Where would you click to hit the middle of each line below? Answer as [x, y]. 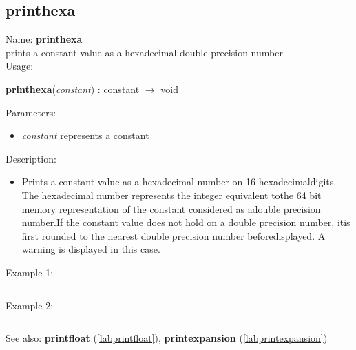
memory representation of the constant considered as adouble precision [171, 208]
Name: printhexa [44, 39]
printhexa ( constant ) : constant [73, 89]
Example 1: [30, 272]
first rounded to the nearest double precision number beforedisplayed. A [174, 235]
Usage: [20, 66]
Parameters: [31, 112]
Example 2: [30, 305]
